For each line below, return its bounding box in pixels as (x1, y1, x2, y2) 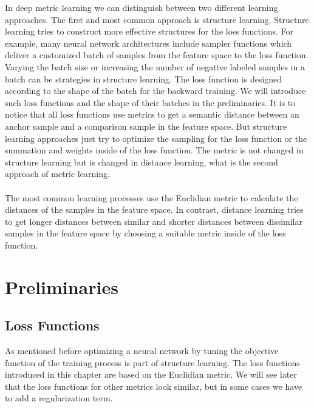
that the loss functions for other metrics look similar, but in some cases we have (5, 380, 302, 392)
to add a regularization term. (5, 392, 113, 404)
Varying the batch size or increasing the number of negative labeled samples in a (5, 60, 305, 73)
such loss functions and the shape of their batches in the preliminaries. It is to (5, 96, 296, 109)
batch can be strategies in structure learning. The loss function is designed (5, 72, 282, 85)
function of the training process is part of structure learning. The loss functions (5, 356, 300, 369)
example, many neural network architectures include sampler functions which (5, 36, 292, 49)
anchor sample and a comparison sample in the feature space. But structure (5, 119, 287, 132)
